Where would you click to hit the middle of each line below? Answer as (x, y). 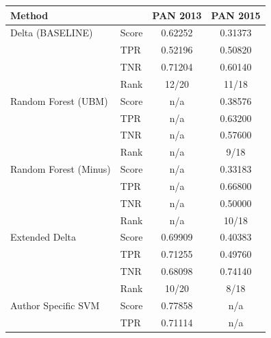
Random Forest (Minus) (61, 169)
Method (29, 15)
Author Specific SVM (55, 305)
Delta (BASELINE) (52, 33)
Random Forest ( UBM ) (59, 100)
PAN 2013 (177, 15)
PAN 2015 (236, 15)
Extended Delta (43, 237)
